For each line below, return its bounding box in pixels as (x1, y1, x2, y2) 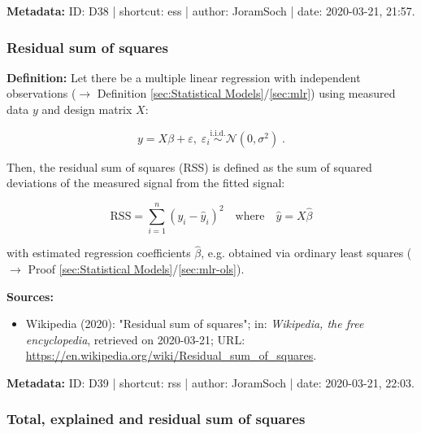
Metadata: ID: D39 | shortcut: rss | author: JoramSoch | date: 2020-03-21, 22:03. (7, 374, 414, 391)
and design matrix (41, 101, 132, 117)
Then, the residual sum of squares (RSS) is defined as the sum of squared (7, 158, 372, 175)
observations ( (7, 85, 76, 102)
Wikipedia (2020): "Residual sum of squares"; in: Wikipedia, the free (25, 315, 364, 332)
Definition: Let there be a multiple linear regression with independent (7, 68, 361, 85)
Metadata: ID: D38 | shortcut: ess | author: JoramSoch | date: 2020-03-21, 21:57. (7, 2, 415, 19)
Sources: (7, 287, 54, 304)
